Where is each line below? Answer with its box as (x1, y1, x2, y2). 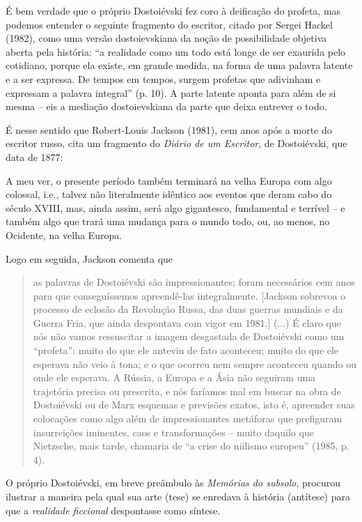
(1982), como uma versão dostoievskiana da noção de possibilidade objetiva (6, 31, 327, 45)
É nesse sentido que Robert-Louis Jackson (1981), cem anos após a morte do (6, 122, 332, 137)
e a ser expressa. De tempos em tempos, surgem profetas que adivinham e (6, 71, 321, 86)
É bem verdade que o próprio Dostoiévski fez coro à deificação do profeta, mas (6, 3, 341, 17)
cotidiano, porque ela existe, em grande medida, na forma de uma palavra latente (6, 58, 353, 72)
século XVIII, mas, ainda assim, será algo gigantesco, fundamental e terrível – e (6, 200, 345, 215)
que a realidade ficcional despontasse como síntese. (6, 502, 221, 517)
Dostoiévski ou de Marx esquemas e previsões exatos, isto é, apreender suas (33, 397, 355, 412)
